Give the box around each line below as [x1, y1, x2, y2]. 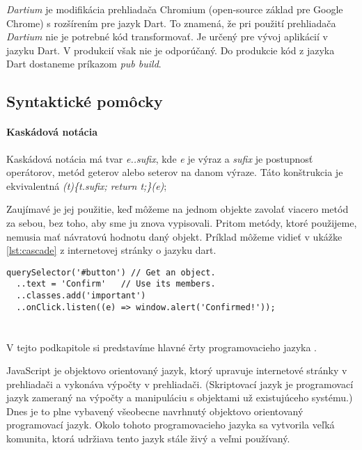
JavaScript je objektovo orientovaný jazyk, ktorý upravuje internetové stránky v [6, 363, 347, 378]
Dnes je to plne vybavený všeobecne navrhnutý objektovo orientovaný [6, 403, 304, 418]
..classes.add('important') [16, 291, 146, 301]
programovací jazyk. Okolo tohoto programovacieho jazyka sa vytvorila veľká [6, 417, 335, 432]
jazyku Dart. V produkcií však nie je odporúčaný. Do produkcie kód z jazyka [6, 42, 335, 57]
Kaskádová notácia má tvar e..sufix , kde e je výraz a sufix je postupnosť [6, 151, 313, 166]
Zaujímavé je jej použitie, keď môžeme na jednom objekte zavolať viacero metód [6, 202, 349, 216]
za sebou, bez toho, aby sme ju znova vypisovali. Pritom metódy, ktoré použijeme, [6, 215, 357, 230]
